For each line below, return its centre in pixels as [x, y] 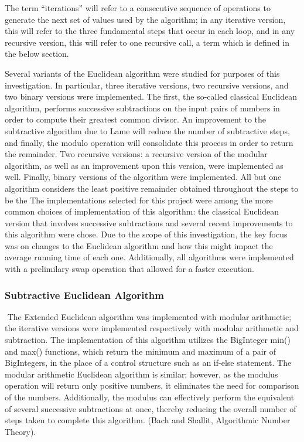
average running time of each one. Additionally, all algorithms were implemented [149, 257]
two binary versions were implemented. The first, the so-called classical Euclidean [151, 96]
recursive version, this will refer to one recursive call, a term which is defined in [147, 42]
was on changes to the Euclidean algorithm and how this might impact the [139, 245]
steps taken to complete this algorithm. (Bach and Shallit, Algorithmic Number [148, 420]
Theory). [21, 431]
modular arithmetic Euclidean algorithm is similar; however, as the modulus [141, 374]
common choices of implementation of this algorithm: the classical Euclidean [142, 211]
